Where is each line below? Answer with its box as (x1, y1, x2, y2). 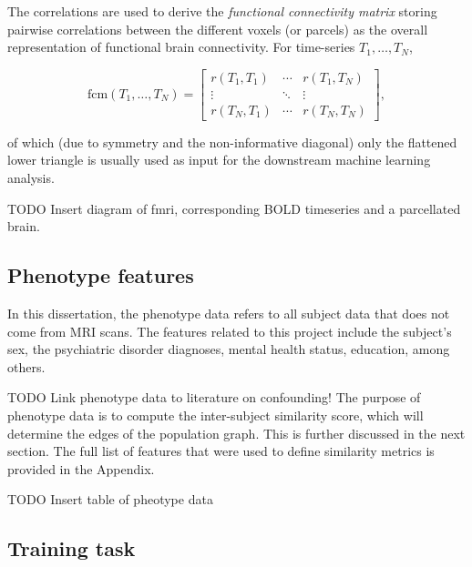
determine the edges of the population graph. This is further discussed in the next (7, 423, 466, 442)
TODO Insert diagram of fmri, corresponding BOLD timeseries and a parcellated (7, 198, 461, 218)
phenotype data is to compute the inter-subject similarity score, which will (7, 406, 424, 425)
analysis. (7, 168, 55, 187)
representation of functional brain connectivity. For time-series (7, 37, 355, 56)
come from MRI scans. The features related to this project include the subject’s (7, 321, 452, 340)
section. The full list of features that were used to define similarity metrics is (7, 441, 435, 461)
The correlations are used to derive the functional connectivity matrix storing (7, 2, 437, 20)
